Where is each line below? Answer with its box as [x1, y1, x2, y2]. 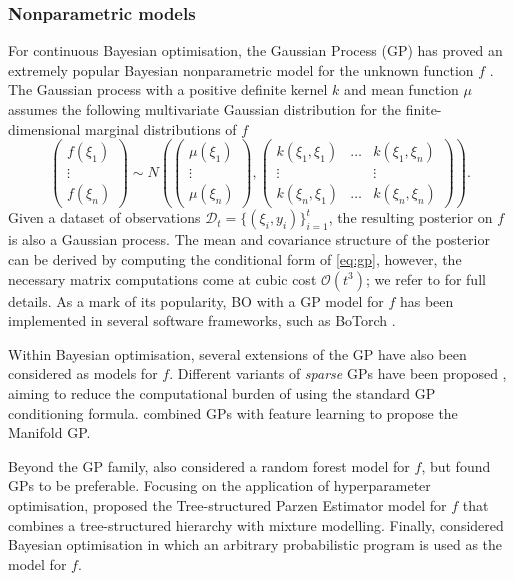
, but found [421, 455, 491, 476]
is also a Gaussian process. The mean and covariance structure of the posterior [8, 229, 490, 250]
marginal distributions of [85, 118, 237, 139]
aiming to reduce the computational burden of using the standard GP [8, 382, 436, 403]
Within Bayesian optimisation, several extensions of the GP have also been [8, 343, 467, 364]
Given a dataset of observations [8, 207, 201, 228]
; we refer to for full [366, 268, 486, 289]
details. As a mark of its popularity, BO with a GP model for [8, 290, 384, 311]
